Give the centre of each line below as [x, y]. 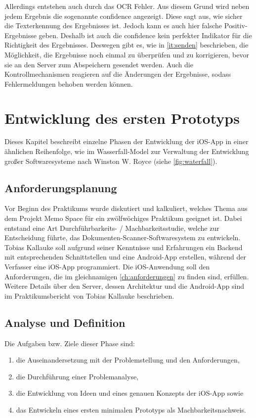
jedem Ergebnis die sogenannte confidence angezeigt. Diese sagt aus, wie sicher [124, 16]
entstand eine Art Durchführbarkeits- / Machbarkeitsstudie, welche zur [112, 228]
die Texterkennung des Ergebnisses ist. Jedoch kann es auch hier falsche [113, 26]
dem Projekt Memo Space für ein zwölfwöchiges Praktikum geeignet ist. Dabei [123, 218]
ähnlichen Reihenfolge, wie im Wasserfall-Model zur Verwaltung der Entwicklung [127, 151]
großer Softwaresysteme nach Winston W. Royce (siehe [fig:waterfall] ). [111, 161]
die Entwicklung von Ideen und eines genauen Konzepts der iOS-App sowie [130, 393]
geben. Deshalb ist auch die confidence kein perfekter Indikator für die [145, 35]
